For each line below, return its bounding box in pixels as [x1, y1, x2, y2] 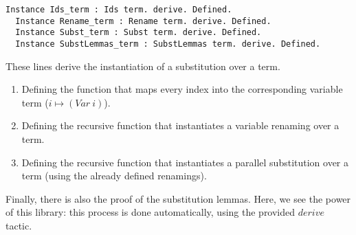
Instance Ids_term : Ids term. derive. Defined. [5, 5, 232, 14]
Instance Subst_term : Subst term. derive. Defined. [15, 27, 262, 38]
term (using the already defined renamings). [21, 168, 207, 183]
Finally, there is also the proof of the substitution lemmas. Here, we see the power [5, 191, 351, 205]
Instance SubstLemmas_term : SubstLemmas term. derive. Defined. [15, 38, 321, 49]
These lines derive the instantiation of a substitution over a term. [5, 58, 280, 73]
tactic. [5, 218, 32, 232]
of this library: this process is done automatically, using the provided [5, 205, 296, 219]
